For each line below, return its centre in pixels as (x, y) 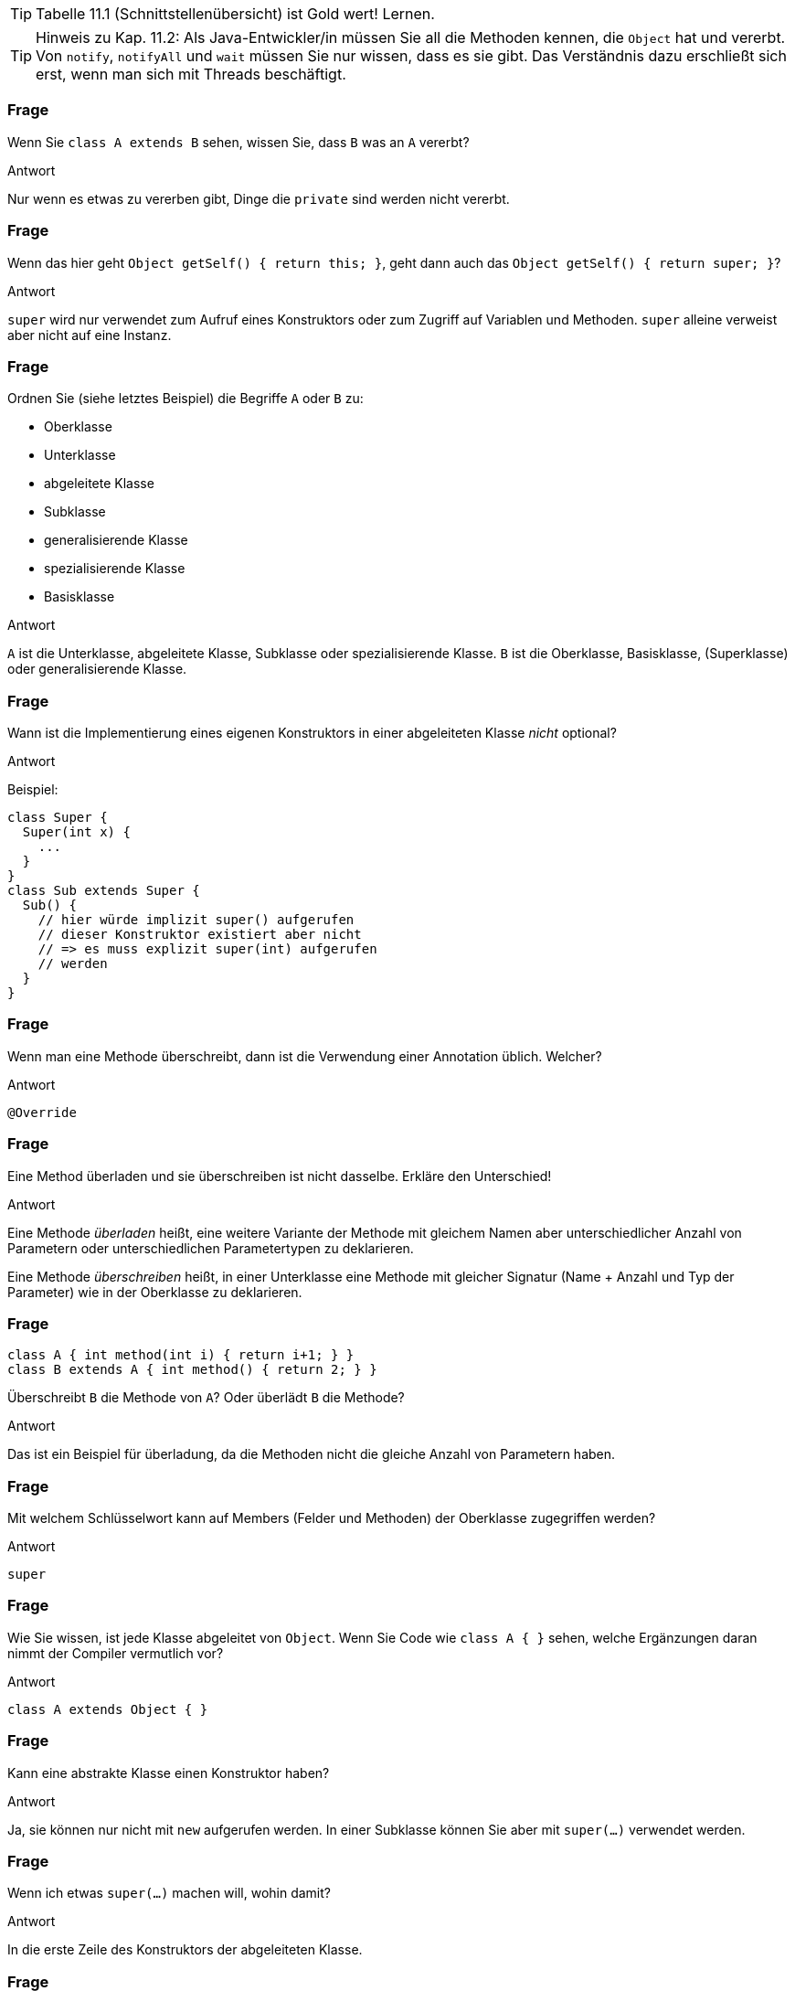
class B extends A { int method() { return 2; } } (192, 1370)
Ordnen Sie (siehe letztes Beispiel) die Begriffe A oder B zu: (185, 399)
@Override (42, 1112)
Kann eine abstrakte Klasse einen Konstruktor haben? (169, 1773)
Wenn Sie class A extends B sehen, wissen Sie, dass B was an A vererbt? (238, 142)
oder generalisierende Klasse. (97, 669)
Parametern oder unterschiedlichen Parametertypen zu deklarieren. (211, 1248)
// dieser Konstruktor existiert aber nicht (200, 934)
